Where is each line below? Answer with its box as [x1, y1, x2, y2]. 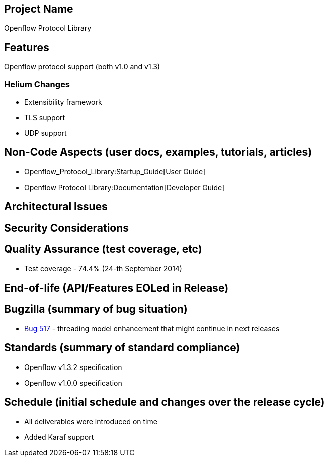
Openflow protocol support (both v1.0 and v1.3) [4, 62, 160, 71]
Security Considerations [4, 221, 129, 234]
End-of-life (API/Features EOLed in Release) [4, 281, 229, 294]
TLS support [24, 113, 65, 122]
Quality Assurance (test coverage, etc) [4, 243, 202, 256]
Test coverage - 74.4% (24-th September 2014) [24, 264, 182, 273]
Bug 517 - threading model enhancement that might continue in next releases [24, 324, 280, 333]
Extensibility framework [24, 98, 102, 107]
